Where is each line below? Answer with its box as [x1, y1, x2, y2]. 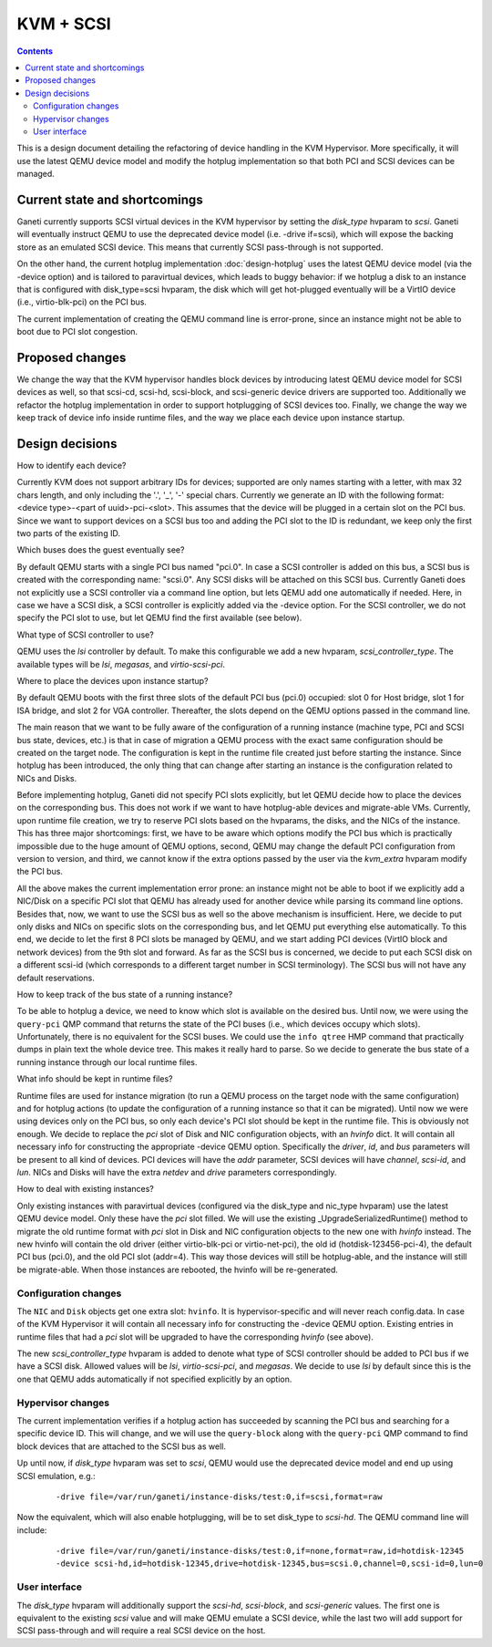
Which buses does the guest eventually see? [16, 544, 185, 555]
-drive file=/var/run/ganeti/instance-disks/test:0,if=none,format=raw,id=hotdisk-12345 [56, 1546, 465, 1557]
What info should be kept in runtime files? [16, 1073, 173, 1084]
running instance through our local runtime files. [16, 1056, 198, 1067]
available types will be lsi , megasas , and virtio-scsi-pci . [16, 658, 225, 669]
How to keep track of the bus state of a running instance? [16, 989, 233, 1000]
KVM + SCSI [16, 14, 111, 34]
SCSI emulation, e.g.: [16, 1470, 96, 1481]
